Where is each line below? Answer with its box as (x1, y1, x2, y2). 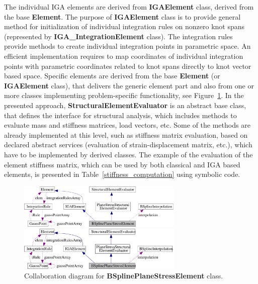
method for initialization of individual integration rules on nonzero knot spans (4, 21, 245, 32)
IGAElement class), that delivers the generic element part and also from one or (4, 80, 254, 90)
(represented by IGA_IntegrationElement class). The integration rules (4, 31, 233, 41)
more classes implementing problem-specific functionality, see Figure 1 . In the (4, 90, 244, 101)
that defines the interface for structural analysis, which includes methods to (4, 110, 237, 120)
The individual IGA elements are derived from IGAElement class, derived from (4, 2, 254, 12)
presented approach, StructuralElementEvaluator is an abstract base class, (4, 100, 246, 110)
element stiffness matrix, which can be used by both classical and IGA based (4, 159, 240, 169)
